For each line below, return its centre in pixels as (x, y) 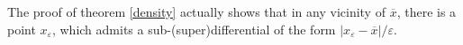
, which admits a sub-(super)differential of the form (194, 29)
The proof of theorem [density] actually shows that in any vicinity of (196, 11)
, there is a (427, 11)
